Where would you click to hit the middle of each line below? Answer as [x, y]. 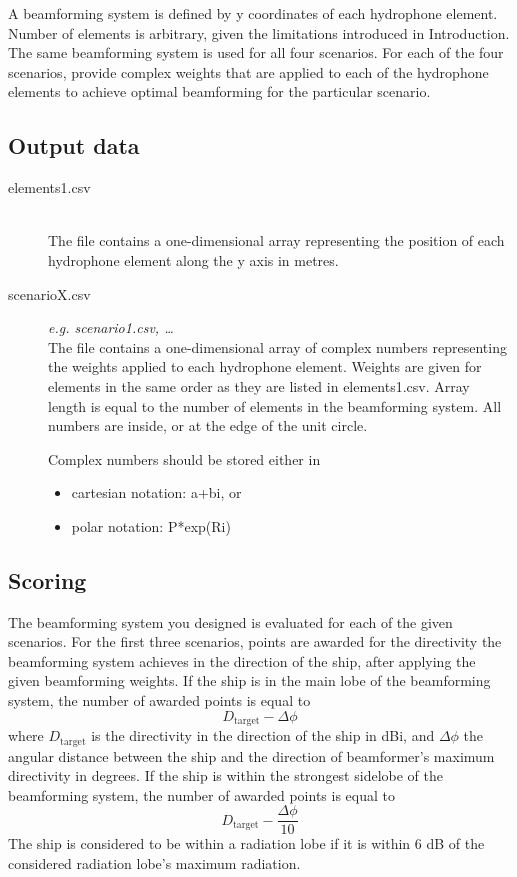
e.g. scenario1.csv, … [111, 327]
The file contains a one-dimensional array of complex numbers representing [277, 346]
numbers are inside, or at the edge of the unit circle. [208, 425]
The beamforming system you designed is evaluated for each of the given [230, 621]
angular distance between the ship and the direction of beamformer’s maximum [251, 755]
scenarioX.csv [49, 293]
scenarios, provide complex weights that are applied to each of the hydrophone [248, 71]
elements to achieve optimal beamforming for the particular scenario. [219, 91]
